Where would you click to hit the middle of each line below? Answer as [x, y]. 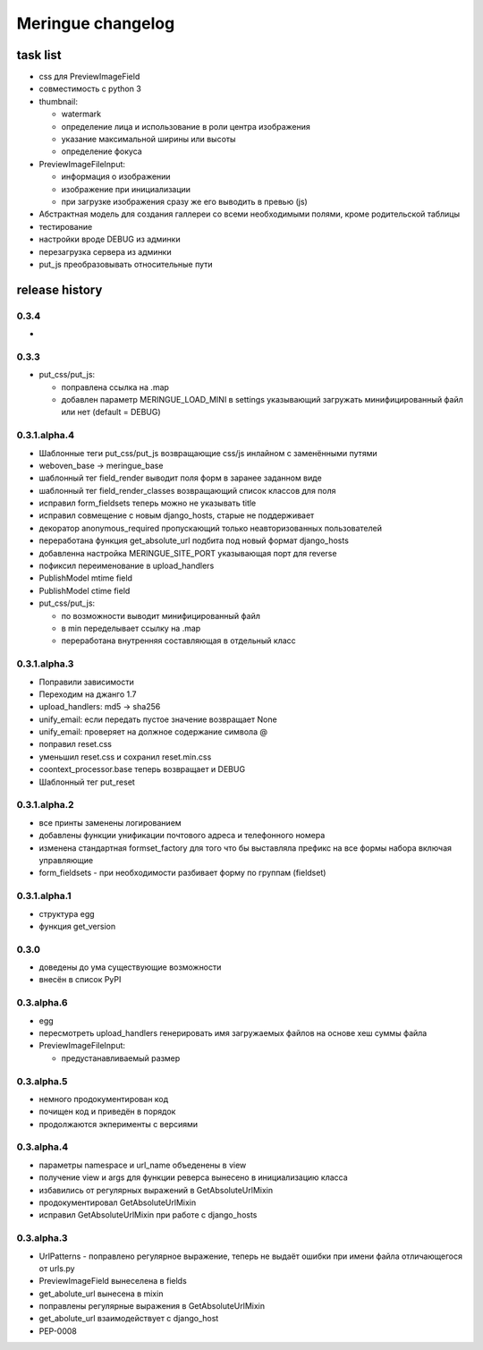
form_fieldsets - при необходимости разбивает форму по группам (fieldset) [182, 873]
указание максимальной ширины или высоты [148, 140]
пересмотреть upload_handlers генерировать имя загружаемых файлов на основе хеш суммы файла [233, 1032]
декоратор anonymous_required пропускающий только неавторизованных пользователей [211, 528]
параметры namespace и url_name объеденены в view [143, 1165]
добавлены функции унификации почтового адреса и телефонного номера [182, 836]
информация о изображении [116, 177]
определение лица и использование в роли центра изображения [186, 126]
